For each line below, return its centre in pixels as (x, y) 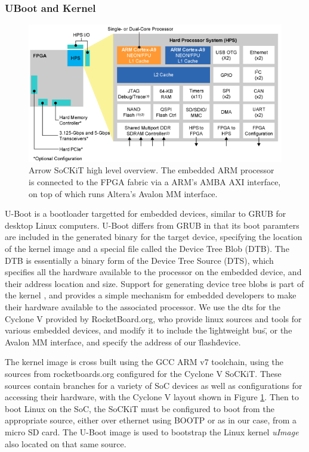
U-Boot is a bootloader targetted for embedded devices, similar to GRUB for (146, 213)
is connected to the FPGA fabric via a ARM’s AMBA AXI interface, (155, 182)
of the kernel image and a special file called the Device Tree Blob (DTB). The (147, 249)
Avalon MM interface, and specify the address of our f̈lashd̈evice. (123, 342)
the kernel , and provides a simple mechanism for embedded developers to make (151, 295)
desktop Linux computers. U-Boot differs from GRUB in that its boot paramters (152, 225)
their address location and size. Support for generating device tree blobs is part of (154, 283)
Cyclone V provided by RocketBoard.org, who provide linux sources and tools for (153, 318)
